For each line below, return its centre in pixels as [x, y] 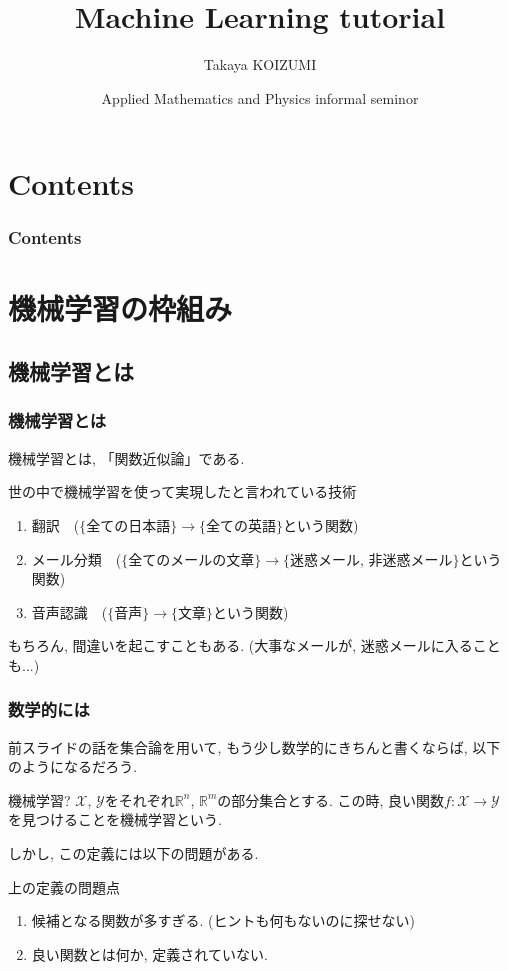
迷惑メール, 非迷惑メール [371, 558]
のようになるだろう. [73, 766]
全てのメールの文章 [191, 558]
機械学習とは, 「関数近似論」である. [126, 457]
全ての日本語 [128, 524]
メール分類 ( [76, 558]
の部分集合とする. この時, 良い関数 [331, 799]
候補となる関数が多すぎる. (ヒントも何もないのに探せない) [223, 920]
